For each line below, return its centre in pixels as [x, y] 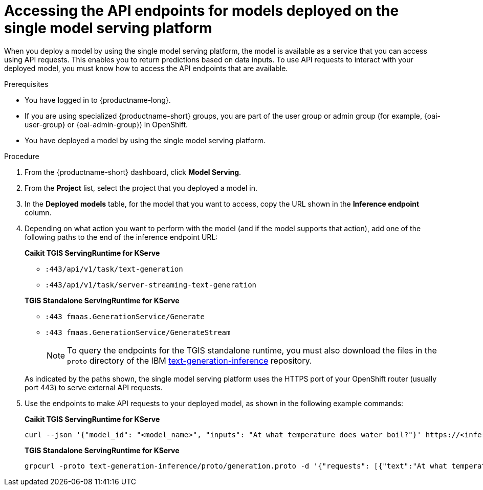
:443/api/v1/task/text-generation [114, 269]
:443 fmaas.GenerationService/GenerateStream [138, 332]
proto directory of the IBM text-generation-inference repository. [190, 360]
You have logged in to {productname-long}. [98, 100]
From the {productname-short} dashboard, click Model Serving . [133, 172]
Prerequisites [26, 84]
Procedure [22, 156]
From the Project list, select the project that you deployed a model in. [141, 188]
